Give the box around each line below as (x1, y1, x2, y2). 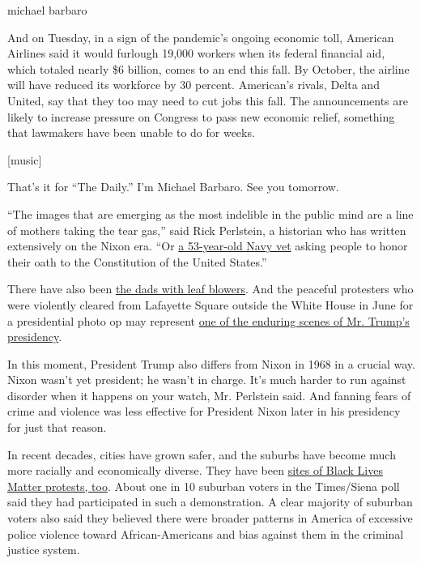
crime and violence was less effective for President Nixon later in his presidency (7, 403, 401, 420)
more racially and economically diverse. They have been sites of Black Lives (7, 462, 383, 479)
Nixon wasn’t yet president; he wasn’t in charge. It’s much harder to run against (7, 371, 406, 388)
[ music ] (7, 151, 42, 168)
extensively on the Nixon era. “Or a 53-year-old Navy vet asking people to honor (7, 237, 408, 254)
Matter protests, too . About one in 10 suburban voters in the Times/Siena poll (7, 477, 400, 494)
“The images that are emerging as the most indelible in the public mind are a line (7, 205, 414, 222)
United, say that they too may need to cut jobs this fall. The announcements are (7, 92, 408, 109)
